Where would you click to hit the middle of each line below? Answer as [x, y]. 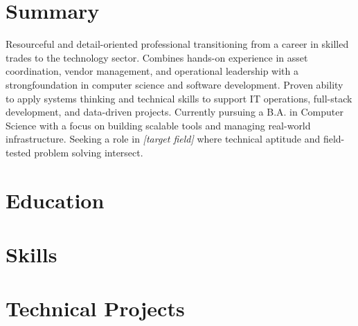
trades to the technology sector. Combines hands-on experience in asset [157, 57]
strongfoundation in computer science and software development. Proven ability [174, 84]
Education [55, 200]
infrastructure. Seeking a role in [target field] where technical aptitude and [163, 139]
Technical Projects [95, 308]
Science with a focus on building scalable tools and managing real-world [158, 125]
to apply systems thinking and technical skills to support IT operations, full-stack [179, 98]
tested [18, 152]
